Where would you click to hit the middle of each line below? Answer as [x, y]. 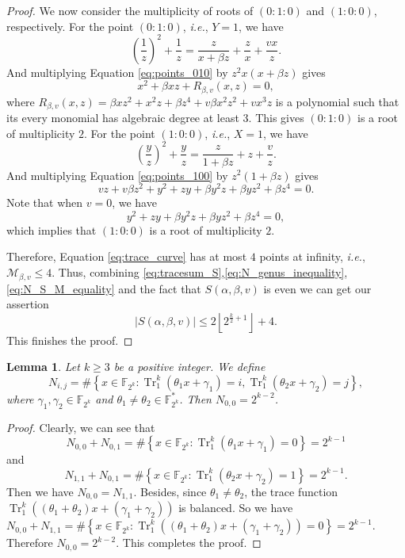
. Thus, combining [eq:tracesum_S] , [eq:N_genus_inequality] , [200, 272]
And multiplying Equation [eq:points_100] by [117, 175]
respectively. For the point [70, 26]
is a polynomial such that [337, 101]
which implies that [52, 229]
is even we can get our [317, 288]
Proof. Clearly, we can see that [81, 427]
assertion [28, 304]
